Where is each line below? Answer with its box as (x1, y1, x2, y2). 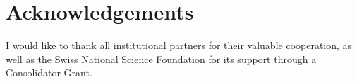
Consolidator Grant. (6, 65, 92, 80)
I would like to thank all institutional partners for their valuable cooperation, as (6, 38, 352, 53)
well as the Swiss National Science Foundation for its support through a (6, 51, 317, 66)
